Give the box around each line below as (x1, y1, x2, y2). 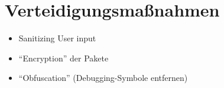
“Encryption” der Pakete (18, 51, 109, 64)
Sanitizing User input (18, 32, 96, 44)
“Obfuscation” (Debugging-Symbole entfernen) (18, 71, 188, 84)
